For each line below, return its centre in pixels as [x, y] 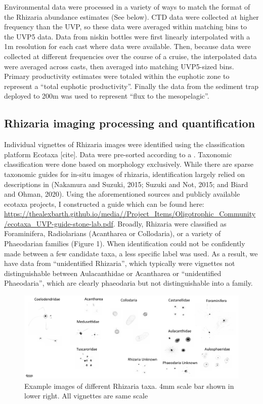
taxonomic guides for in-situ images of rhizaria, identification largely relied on [125, 174]
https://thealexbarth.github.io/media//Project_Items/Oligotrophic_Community [130, 214]
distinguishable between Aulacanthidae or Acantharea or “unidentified [113, 273]
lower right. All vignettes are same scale [86, 396]
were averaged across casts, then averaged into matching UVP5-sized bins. [119, 66]
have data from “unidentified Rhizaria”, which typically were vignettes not [120, 263]
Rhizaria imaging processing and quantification [130, 123]
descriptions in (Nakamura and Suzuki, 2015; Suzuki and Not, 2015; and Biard [126, 184]
